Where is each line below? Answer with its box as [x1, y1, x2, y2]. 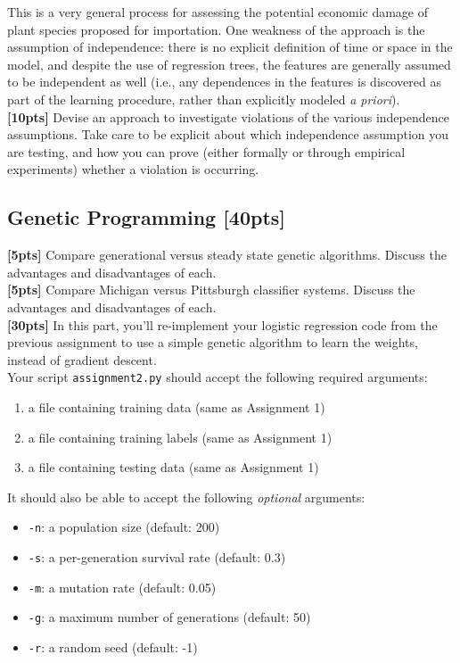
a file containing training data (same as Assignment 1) [28, 397, 325, 416]
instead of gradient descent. [7, 350, 157, 369]
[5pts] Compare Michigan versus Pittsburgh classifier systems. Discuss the [7, 280, 415, 299]
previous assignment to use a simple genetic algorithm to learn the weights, [7, 333, 418, 352]
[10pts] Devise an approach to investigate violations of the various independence [7, 107, 449, 126]
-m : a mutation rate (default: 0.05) [28, 577, 217, 596]
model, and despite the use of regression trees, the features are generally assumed [7, 54, 451, 73]
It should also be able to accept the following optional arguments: [7, 487, 366, 506]
